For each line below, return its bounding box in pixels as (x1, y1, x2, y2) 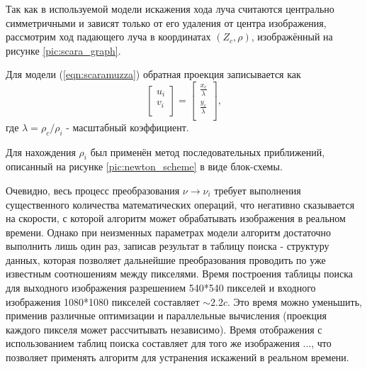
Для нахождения (6, 144, 76, 159)
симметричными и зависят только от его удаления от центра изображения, (6, 15, 327, 30)
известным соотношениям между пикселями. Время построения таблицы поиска (6, 266, 353, 281)
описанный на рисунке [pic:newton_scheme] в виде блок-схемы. (6, 159, 283, 174)
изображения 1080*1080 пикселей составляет (6, 294, 200, 309)
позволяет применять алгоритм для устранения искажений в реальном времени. (6, 350, 349, 365)
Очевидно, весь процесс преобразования (6, 182, 180, 197)
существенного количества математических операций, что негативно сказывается (6, 197, 355, 211)
